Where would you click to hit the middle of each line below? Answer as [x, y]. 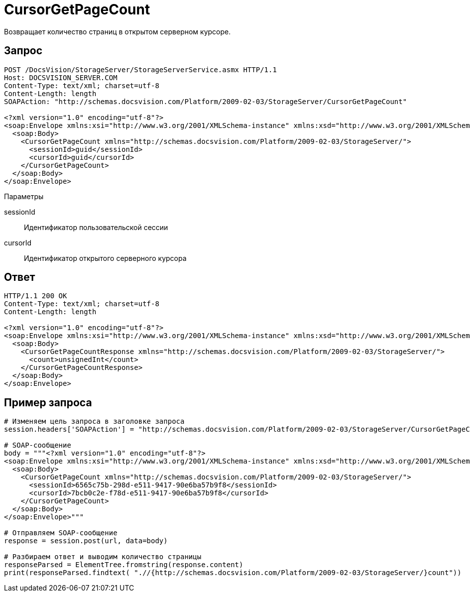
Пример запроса [48, 402]
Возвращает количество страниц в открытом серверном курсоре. [117, 31]
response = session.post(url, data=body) [86, 541]
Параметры [24, 196]
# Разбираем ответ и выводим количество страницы [103, 557]
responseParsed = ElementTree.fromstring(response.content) [124, 565]
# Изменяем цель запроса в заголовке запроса [94, 421]
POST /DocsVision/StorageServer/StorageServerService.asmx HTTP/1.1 [140, 69]
